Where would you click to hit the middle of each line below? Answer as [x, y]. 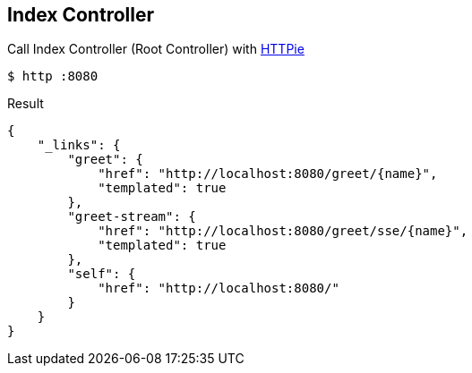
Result [26, 104]
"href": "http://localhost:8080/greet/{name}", [268, 174]
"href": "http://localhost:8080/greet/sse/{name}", [283, 231]
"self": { [102, 274]
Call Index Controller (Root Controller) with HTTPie [156, 49]
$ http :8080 [53, 76]
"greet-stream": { [132, 217]
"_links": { [79, 145]
